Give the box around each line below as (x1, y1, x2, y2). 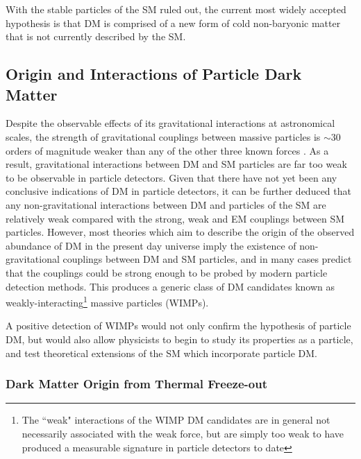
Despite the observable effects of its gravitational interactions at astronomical (6, 116, 335, 130)
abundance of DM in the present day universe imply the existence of (6, 238, 296, 252)
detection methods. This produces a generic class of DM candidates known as (6, 279, 335, 293)
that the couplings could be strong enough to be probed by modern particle (6, 265, 328, 279)
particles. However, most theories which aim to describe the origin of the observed (6, 225, 355, 239)
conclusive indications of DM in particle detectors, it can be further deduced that (6, 184, 351, 198)
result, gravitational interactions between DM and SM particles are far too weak (6, 157, 347, 171)
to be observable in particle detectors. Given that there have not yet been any (6, 170, 337, 184)
